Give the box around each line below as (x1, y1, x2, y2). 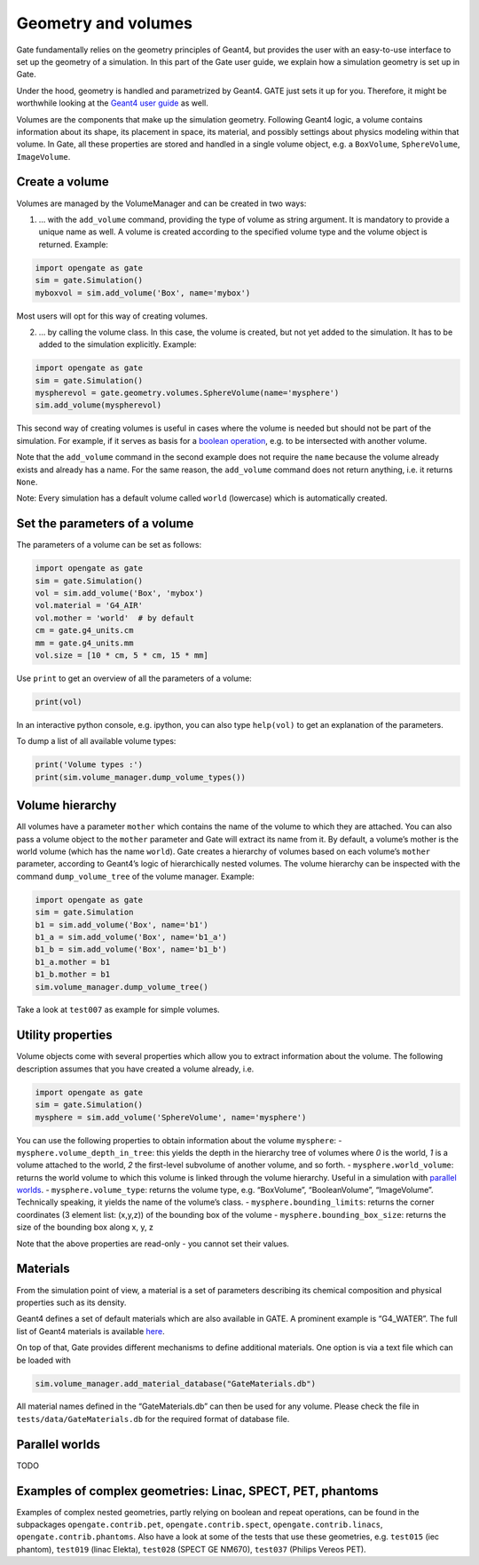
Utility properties (16, 1028, 113, 1043)
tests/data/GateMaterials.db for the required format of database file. (16, 1413, 290, 1424)
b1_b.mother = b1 (35, 969, 111, 980)
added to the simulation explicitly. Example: (38, 339, 197, 350)
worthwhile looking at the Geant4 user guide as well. (16, 98, 208, 108)
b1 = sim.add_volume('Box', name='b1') (35, 920, 208, 929)
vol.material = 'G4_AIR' (35, 600, 144, 611)
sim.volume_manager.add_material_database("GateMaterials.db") (35, 1379, 317, 1388)
